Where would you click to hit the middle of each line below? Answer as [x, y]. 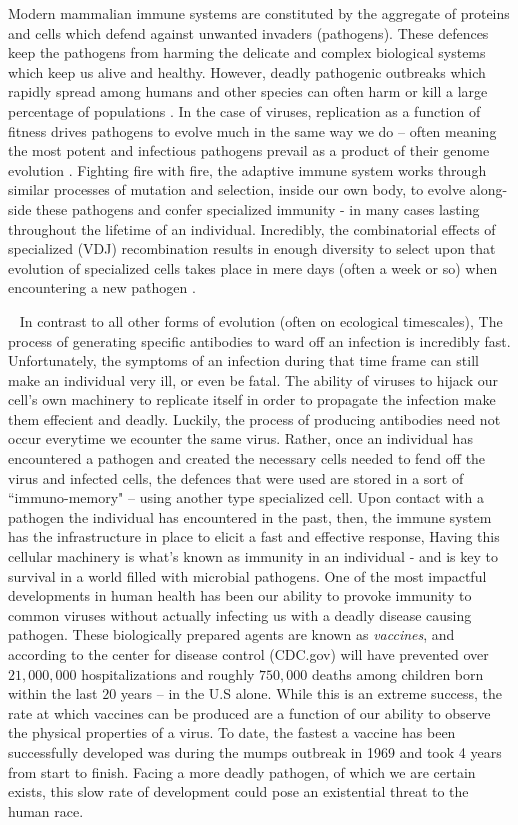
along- [488, 189]
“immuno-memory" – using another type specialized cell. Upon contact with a [246, 497]
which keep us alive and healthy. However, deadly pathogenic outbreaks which [247, 71]
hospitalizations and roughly [168, 673]
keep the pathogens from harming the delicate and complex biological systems [247, 52]
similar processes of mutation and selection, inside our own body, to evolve [237, 189]
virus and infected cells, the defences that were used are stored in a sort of [236, 477]
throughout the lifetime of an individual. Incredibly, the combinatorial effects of [252, 228]
